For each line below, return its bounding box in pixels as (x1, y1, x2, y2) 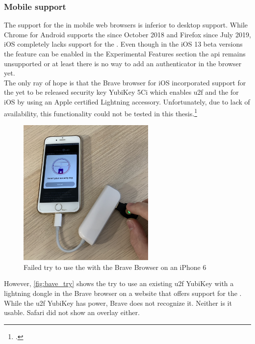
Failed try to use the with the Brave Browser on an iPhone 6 (24, 262, 206, 272)
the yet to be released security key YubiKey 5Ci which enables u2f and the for (4, 87, 239, 97)
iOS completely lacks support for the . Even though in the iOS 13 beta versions (4, 39, 243, 49)
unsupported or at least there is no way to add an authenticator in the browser (4, 58, 242, 68)
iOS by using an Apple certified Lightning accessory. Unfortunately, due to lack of (4, 96, 250, 106)
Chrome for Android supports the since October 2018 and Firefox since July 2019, (4, 29, 251, 39)
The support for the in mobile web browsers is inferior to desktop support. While (4, 20, 248, 30)
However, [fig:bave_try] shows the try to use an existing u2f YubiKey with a (4, 278, 234, 289)
